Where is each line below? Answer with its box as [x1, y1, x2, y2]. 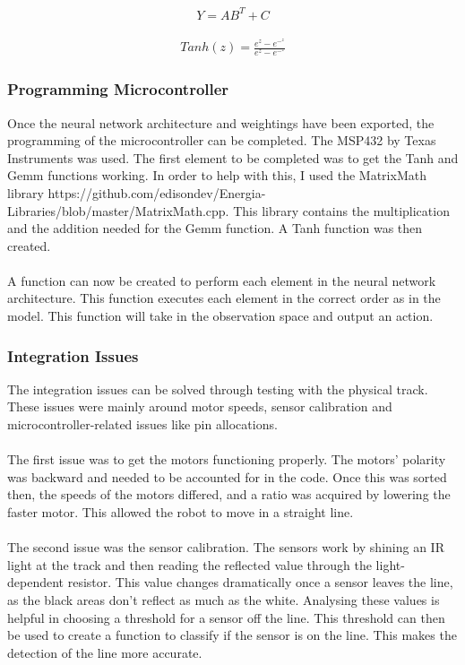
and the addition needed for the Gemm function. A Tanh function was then [7, 219, 423, 237]
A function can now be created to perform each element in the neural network [7, 271, 436, 289]
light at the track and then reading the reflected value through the [7, 555, 372, 574]
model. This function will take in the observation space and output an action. [7, 307, 434, 325]
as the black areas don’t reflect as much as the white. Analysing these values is [7, 591, 440, 609]
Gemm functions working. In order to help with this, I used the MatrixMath [7, 166, 426, 185]
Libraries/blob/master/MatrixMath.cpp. [7, 201, 229, 220]
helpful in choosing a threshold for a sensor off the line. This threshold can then [7, 608, 445, 626]
